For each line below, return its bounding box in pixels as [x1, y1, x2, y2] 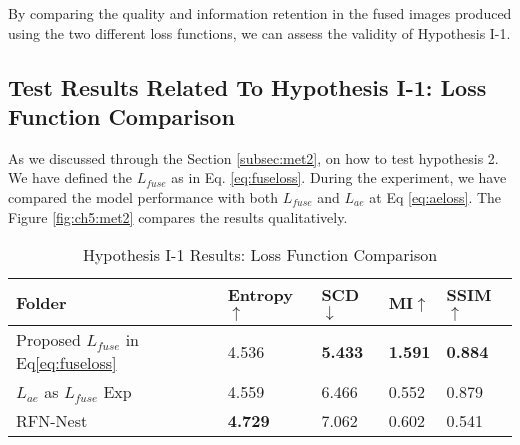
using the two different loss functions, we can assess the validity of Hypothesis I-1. [8, 22, 511, 43]
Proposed [16, 328, 81, 352]
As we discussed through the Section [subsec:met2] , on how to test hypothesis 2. [8, 147, 499, 168]
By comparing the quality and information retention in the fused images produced [8, 3, 512, 23]
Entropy [227, 283, 293, 307]
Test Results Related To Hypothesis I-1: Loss [8, 71, 487, 102]
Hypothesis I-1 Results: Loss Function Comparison [82, 243, 438, 267]
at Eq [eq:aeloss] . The [369, 186, 502, 207]
